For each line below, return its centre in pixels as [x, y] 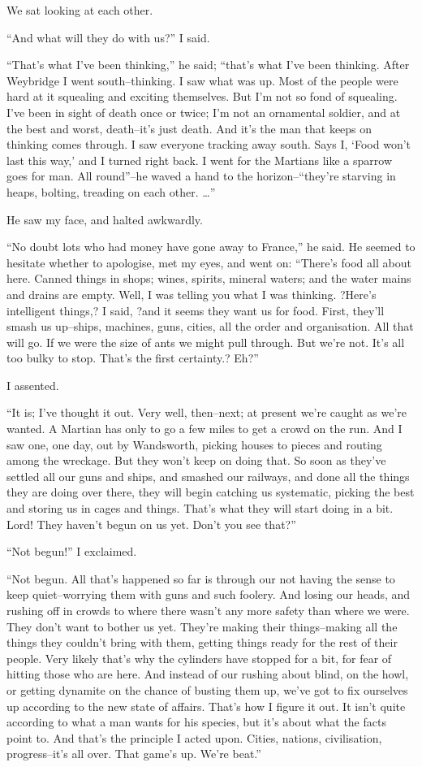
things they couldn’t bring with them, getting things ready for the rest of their [202, 642]
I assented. [33, 385]
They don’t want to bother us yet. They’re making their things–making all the [202, 626]
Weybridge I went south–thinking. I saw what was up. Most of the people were [202, 80]
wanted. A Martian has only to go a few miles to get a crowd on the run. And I [205, 429]
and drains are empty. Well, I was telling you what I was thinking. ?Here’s [192, 294]
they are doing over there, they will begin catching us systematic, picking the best [211, 492]
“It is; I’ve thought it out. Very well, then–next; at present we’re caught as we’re [207, 412]
